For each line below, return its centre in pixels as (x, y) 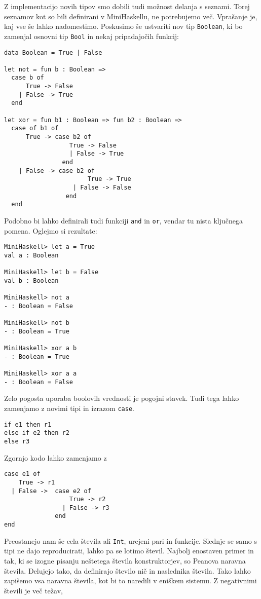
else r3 (17, 441)
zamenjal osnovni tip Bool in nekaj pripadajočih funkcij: (92, 36)
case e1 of (22, 474)
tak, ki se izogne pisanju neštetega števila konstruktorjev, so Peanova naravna (125, 561)
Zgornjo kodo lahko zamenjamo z (55, 457)
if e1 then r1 (28, 424)
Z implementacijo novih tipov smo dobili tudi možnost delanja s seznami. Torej (127, 6)
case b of (28, 78)
